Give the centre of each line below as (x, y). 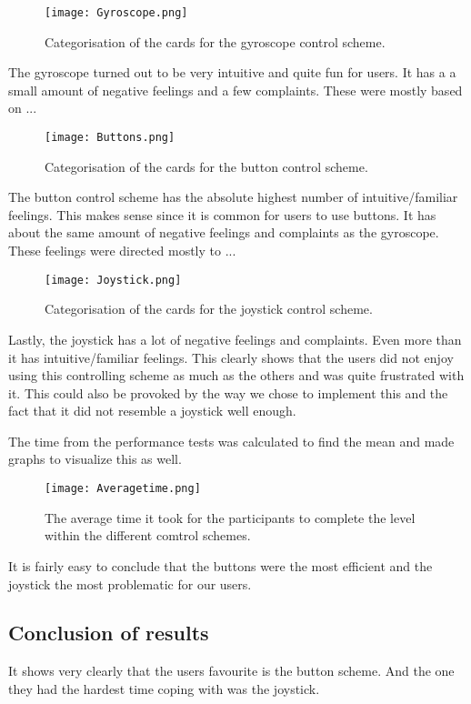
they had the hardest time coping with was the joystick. (164, 688)
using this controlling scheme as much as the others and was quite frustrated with (236, 375)
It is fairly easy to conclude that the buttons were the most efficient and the (220, 565)
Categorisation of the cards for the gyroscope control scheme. (215, 41)
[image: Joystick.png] (113, 280)
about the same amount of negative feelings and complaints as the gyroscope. (224, 232)
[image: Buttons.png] (110, 138)
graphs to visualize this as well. (95, 459)
